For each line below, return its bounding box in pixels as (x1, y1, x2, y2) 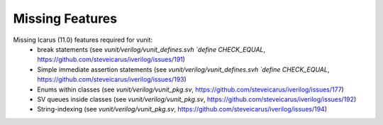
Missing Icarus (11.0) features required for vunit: (13, 36, 152, 44)
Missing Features (13, 11, 117, 26)
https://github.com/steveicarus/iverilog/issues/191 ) (37, 55, 186, 64)
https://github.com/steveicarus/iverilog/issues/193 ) (37, 75, 187, 84)
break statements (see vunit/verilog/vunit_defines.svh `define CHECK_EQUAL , (37, 45, 266, 53)
